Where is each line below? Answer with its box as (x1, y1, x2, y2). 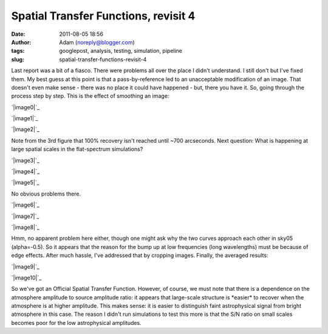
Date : (11, 30, 26, 38)
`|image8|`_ (11, 223, 39, 231)
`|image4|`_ (11, 168, 40, 176)
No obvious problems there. (11, 190, 81, 197)
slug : (11, 55, 24, 63)
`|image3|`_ (11, 157, 39, 164)
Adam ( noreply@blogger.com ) (59, 38, 135, 46)
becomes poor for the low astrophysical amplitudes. (11, 319, 142, 326)
